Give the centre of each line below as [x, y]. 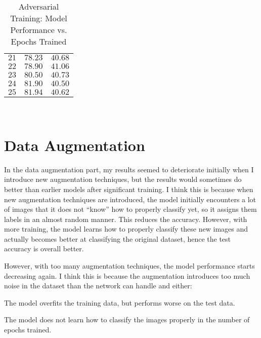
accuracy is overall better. [44, 249]
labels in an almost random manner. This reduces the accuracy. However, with [126, 219]
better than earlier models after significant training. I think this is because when [129, 189]
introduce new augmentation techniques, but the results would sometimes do [123, 179]
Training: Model [39, 18]
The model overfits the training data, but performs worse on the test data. [120, 302]
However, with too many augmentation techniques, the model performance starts [129, 266]
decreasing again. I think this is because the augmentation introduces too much [127, 275]
